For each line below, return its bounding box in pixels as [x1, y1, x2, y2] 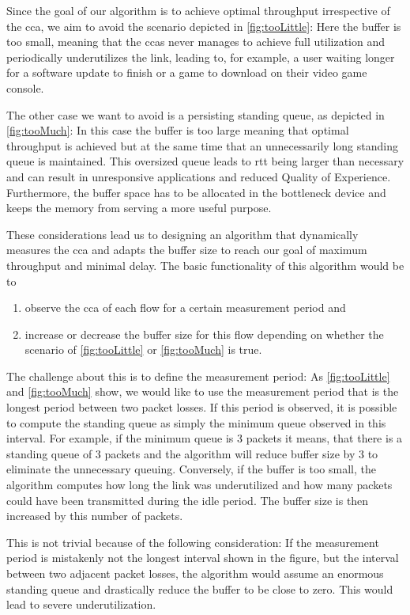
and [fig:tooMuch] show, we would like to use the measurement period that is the [6, 383, 399, 400]
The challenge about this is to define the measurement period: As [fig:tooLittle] [6, 367, 390, 384]
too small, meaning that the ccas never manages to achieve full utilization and [6, 33, 385, 50]
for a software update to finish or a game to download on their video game [6, 64, 367, 81]
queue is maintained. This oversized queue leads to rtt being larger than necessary [6, 153, 404, 169]
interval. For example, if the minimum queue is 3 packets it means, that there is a [6, 430, 403, 446]
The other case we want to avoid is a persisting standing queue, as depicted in [6, 106, 385, 123]
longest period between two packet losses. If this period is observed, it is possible [6, 399, 397, 416]
